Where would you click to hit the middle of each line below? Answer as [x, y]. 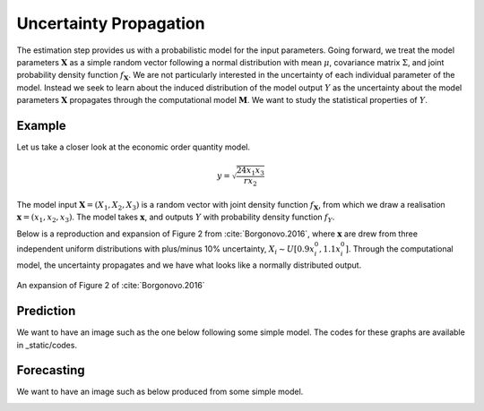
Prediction [46, 311]
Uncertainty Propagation [111, 23]
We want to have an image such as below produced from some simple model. [160, 392]
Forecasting [51, 370]
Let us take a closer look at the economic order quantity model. [134, 147]
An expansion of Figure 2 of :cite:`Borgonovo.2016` [111, 286]
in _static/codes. [47, 345]
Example [41, 125]
